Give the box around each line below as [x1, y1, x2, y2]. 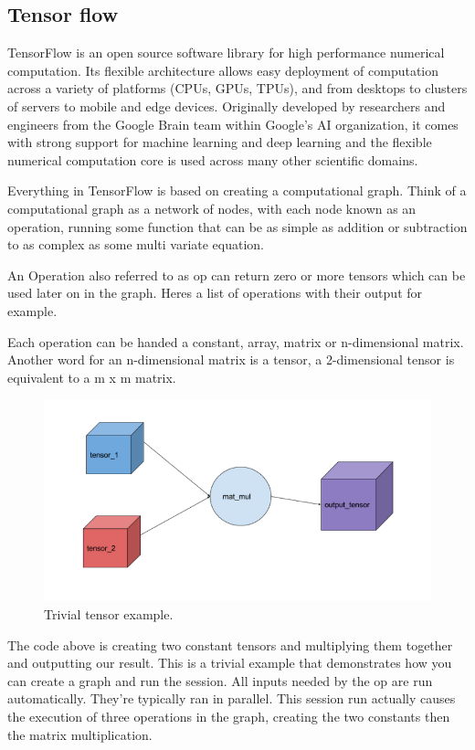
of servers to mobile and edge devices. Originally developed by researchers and [7, 96, 446, 115]
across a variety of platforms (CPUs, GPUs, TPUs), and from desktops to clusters [7, 79, 468, 98]
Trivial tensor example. [44, 605, 174, 624]
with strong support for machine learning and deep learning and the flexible [7, 132, 432, 152]
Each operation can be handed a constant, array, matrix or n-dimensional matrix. [7, 332, 464, 351]
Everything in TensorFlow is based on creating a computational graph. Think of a [7, 181, 467, 200]
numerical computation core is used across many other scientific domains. [7, 150, 418, 169]
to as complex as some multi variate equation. [7, 235, 265, 254]
